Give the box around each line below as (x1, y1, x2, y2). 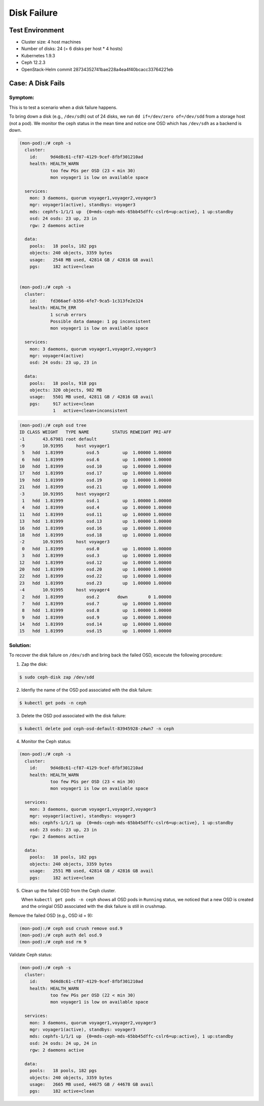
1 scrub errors (50, 312, 87, 317)
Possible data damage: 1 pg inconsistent (50, 319, 151, 325)
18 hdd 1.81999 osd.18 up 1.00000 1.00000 (19, 532, 172, 538)
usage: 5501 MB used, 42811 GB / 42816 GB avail (29, 394, 154, 400)
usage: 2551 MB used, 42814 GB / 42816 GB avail (29, 868, 154, 874)
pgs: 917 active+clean (29, 401, 95, 406)
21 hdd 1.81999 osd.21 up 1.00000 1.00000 (19, 484, 172, 490)
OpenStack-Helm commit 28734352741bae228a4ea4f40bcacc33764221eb (21, 66, 174, 72)
